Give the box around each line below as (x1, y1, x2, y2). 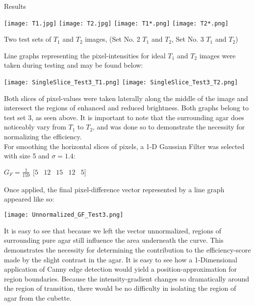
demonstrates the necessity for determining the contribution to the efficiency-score (4, 244, 251, 255)
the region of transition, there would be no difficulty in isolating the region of (4, 283, 236, 293)
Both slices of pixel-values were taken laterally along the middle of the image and (4, 93, 248, 103)
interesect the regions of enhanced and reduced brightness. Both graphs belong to (4, 102, 249, 113)
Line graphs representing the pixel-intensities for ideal (4, 50, 166, 60)
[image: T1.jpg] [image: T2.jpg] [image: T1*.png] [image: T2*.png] (4, 20, 229, 27)
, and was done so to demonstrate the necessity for (93, 122, 245, 132)
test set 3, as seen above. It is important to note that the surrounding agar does (4, 112, 244, 122)
